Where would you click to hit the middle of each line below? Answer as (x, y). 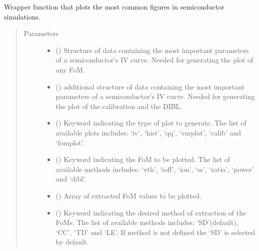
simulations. (22, 16)
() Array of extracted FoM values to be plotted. (128, 195)
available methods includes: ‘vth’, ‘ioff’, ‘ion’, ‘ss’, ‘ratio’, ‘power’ (155, 169)
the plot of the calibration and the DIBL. (119, 106)
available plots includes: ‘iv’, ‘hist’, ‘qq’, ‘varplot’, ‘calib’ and (148, 132)
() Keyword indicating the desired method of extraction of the (151, 212)
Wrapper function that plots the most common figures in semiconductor (114, 6)
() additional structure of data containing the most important (150, 86)
